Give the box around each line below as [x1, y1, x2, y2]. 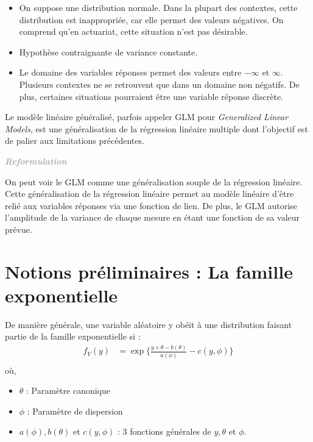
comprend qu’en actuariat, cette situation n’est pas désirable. [19, 25, 248, 38]
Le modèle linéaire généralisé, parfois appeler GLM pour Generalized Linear [5, 110, 288, 123]
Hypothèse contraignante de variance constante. [19, 45, 198, 58]
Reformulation [5, 154, 67, 167]
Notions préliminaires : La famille [5, 258, 293, 283]
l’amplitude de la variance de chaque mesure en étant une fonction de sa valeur [5, 211, 300, 224]
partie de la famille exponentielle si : [5, 330, 141, 343]
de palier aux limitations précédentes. [5, 134, 144, 147]
